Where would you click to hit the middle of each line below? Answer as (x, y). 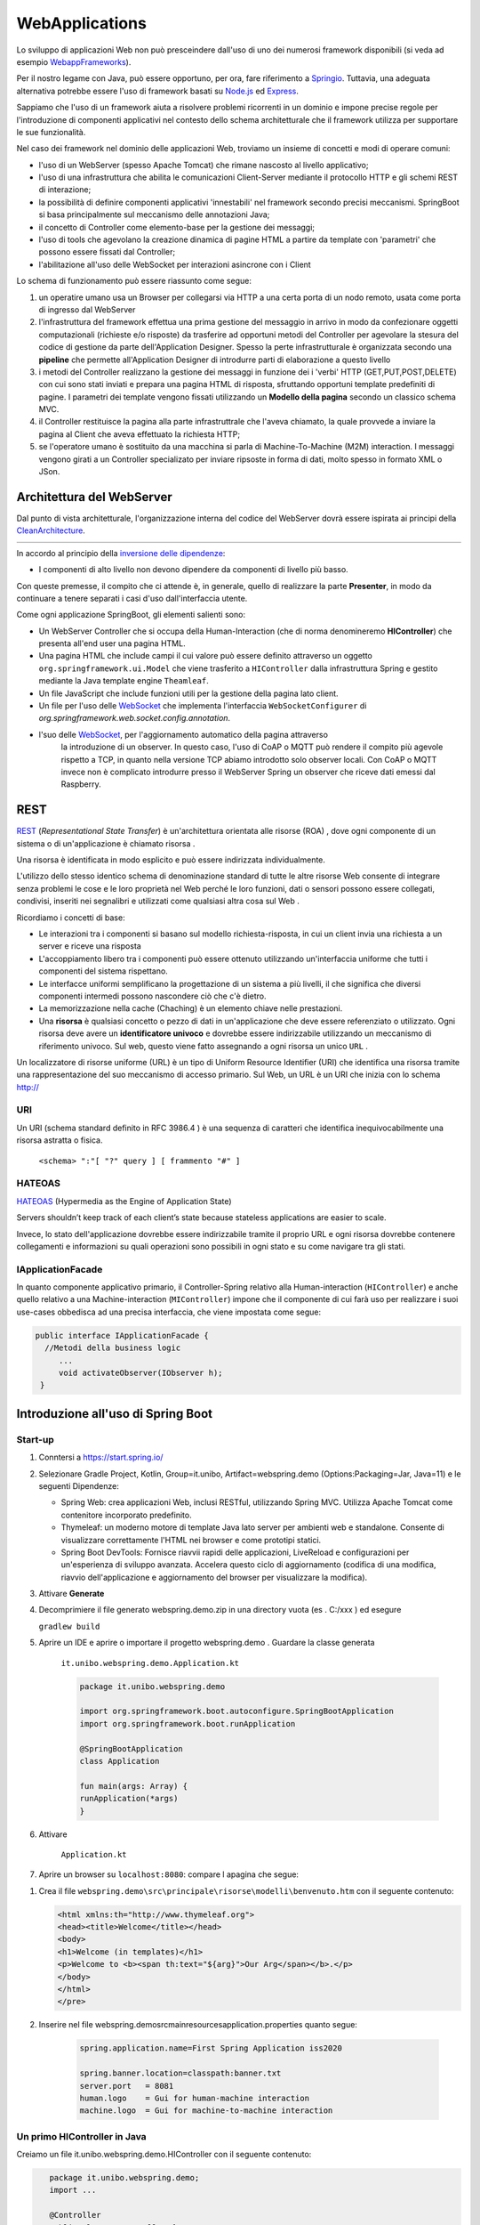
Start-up (36, 1439)
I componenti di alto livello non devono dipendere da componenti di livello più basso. (193, 570)
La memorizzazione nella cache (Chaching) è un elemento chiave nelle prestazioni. (191, 1008)
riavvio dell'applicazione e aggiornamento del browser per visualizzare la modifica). (214, 1577)
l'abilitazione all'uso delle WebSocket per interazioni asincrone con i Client (175, 264)
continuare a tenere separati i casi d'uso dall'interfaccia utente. (132, 598)
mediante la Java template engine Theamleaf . (124, 681)
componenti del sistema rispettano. (103, 971)
